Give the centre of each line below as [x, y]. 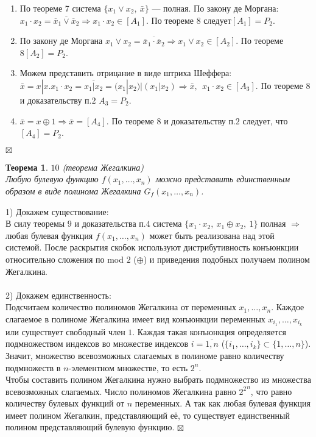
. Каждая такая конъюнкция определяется [209, 331]
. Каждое [288, 307]
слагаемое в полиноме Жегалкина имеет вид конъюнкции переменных [135, 318]
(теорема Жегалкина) [103, 167]
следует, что [265, 120]
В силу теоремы [35, 223]
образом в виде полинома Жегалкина [73, 190]
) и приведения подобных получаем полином [226, 259]
